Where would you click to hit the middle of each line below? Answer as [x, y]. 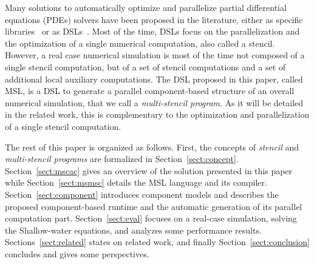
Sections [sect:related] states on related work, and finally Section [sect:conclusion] [157, 242]
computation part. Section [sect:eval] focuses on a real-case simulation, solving [151, 218]
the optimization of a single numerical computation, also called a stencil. [140, 43]
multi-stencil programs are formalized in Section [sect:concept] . [122, 159]
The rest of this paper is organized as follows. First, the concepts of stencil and [152, 147]
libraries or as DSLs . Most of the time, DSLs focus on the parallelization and [152, 31]
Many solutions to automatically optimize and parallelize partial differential [146, 7]
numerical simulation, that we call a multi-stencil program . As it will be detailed [154, 102]
